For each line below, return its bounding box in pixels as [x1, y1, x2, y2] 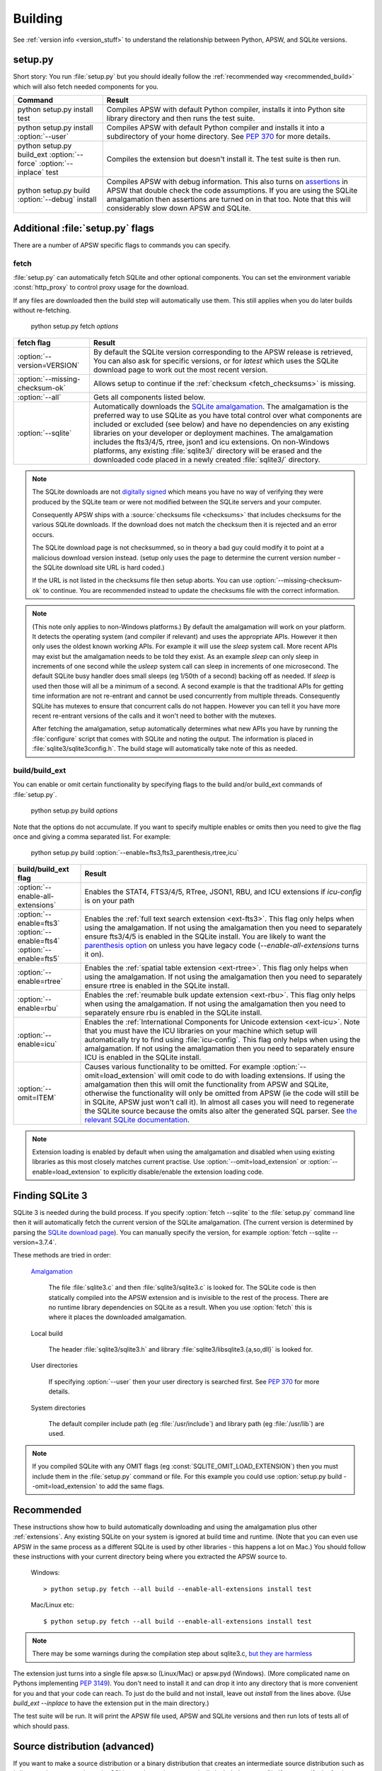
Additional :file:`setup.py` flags [13, 222, 155, 234]
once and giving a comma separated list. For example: [13, 832, 171, 841]
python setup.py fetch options [30, 322, 119, 331]
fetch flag [17, 337, 51, 347]
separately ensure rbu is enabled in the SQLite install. [84, 1007, 262, 1017]
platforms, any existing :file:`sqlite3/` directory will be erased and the [93, 446, 322, 456]
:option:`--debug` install [17, 195, 97, 205]
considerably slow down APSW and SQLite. [106, 203, 251, 213]
